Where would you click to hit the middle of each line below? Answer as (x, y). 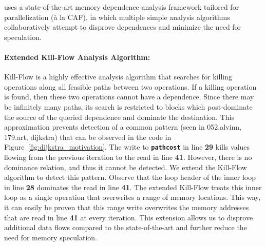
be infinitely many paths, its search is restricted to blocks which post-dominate (128, 106)
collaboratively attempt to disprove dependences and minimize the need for (123, 27)
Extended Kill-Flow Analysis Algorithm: (77, 57)
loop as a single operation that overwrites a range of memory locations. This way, (132, 197)
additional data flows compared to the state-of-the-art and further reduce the (126, 227)
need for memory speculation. (51, 237)
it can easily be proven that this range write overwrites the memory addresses (127, 207)
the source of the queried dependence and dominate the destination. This (119, 117)
